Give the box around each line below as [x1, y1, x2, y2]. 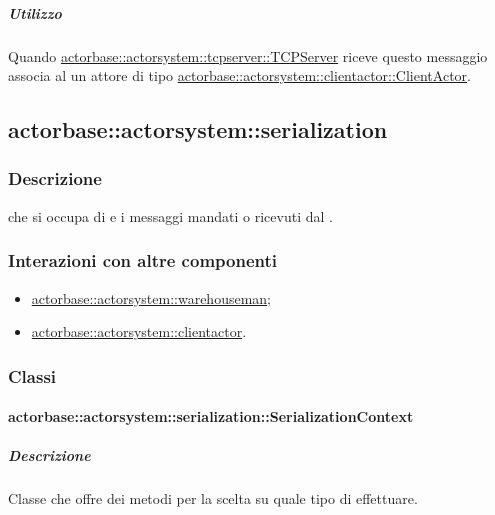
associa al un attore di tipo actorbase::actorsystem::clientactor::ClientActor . [8, 65, 471, 86]
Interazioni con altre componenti [8, 248, 277, 273]
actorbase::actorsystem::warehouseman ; [31, 287, 272, 308]
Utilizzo [8, 2, 62, 23]
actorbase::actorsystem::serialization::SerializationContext [8, 406, 414, 427]
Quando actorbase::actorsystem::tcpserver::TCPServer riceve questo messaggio [8, 45, 488, 66]
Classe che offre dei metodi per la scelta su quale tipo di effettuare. [8, 488, 418, 509]
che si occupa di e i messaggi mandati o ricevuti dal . [8, 205, 333, 226]
